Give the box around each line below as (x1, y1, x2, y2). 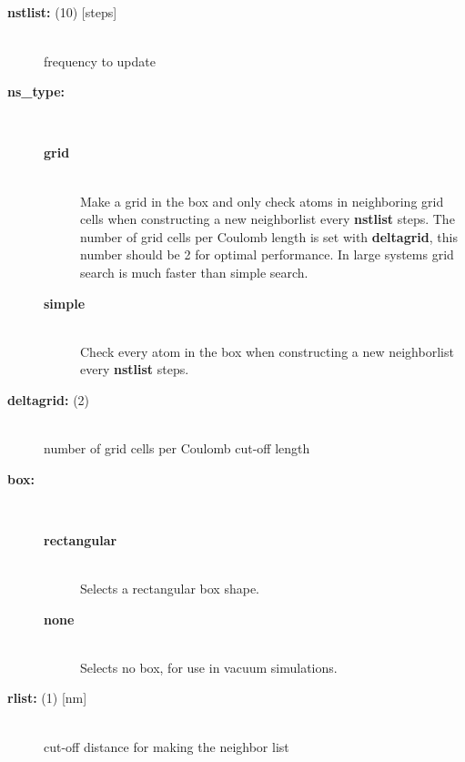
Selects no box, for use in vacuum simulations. (80, 657, 338, 676)
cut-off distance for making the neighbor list (44, 737, 289, 756)
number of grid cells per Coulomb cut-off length (44, 439, 310, 458)
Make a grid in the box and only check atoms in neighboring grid (80, 191, 444, 210)
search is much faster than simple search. (80, 262, 308, 281)
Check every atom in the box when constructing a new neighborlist (80, 341, 454, 361)
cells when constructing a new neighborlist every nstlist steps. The (80, 209, 455, 229)
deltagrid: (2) (7, 390, 90, 409)
